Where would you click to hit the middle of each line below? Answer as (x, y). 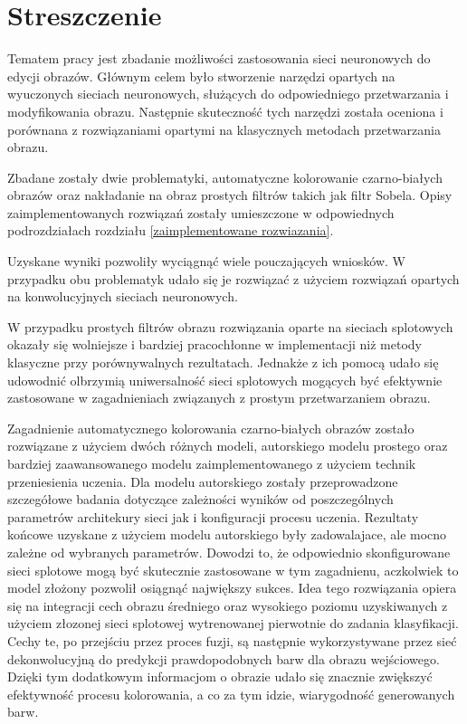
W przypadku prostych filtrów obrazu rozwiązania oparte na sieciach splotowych (230, 326)
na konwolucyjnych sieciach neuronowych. (123, 296)
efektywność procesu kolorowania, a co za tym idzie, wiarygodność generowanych (231, 694)
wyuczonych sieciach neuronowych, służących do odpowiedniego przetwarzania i (228, 94)
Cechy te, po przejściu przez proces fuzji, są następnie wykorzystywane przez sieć (232, 640)
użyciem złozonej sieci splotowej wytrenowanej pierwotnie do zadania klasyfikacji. (233, 623)
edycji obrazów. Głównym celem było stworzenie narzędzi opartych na (201, 76)
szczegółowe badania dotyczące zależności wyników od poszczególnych (200, 499)
